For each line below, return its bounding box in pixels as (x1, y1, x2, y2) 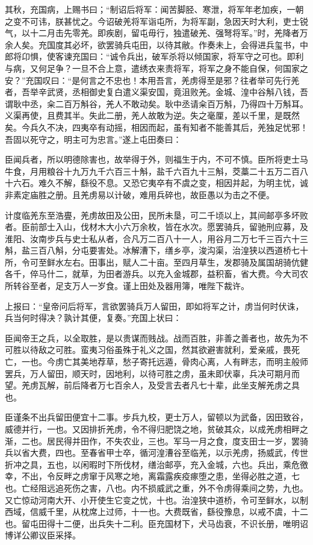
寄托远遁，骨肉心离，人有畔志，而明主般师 (139, 355, 308, 368)
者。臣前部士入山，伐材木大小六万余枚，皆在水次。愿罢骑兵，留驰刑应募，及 (5, 220, 308, 233)
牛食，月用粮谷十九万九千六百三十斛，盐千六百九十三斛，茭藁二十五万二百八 (5, 164, 308, 177)
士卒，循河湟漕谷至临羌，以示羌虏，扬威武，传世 (114, 446, 308, 459)
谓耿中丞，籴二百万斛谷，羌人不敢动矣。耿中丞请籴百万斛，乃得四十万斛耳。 (5, 97, 308, 110)
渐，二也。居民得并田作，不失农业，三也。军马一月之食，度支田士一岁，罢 (5, 434, 300, 447)
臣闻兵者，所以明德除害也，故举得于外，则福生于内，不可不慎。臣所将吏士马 (5, 153, 308, 166)
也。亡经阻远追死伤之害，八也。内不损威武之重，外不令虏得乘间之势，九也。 (5, 481, 308, 494)
